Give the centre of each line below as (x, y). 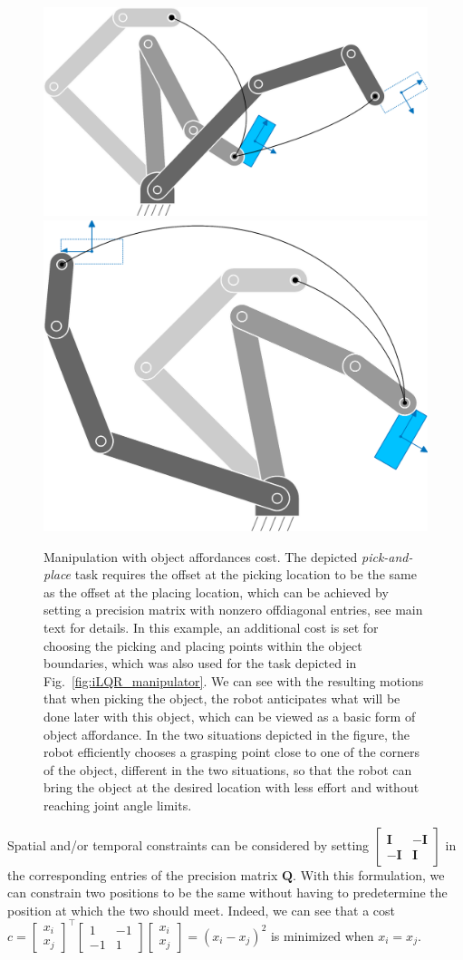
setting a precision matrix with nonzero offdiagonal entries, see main (233, 610)
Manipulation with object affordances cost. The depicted (201, 556)
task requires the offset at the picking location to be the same (246, 574)
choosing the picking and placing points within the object (203, 645)
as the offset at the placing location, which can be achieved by (216, 592)
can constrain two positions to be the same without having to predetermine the (227, 892)
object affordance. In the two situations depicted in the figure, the (227, 734)
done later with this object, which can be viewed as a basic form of (230, 716)
